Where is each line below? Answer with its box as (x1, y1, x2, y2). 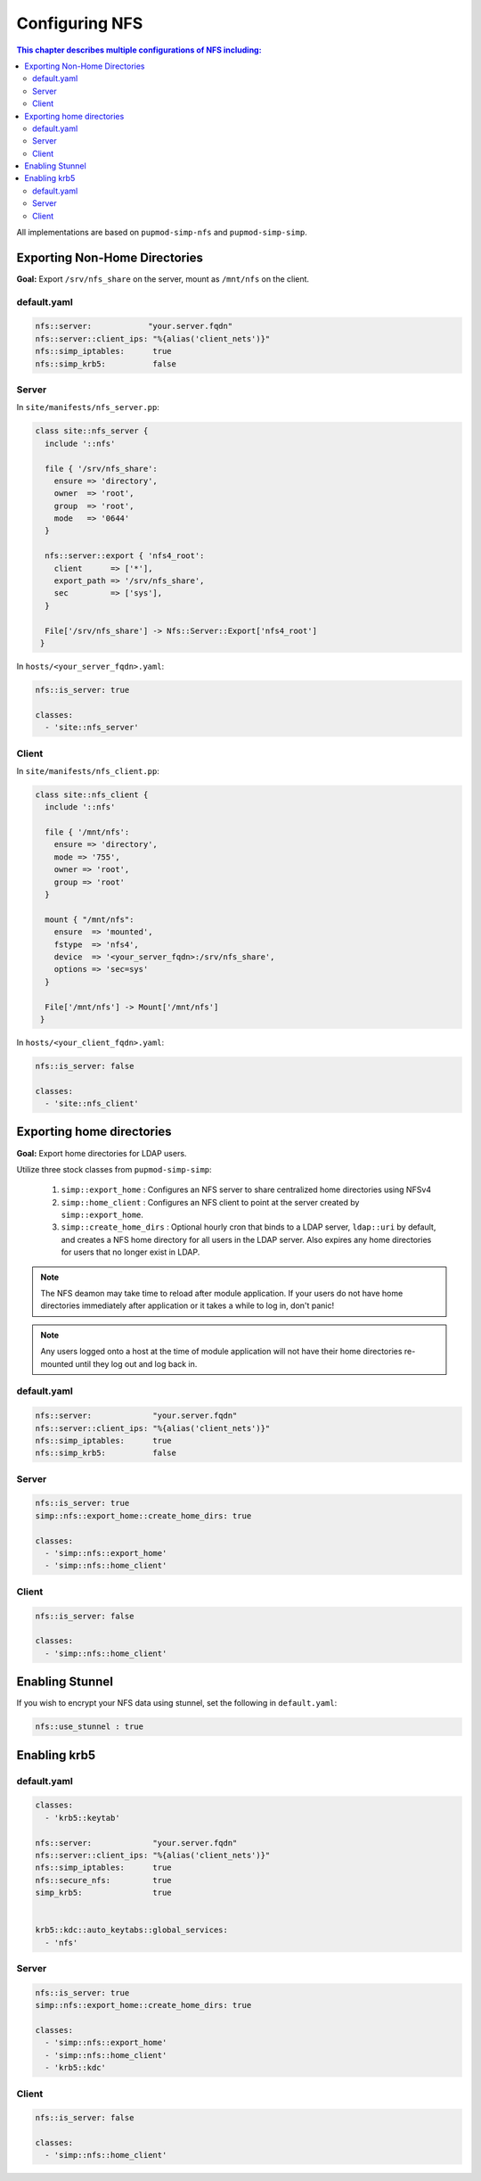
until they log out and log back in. (75, 1358, 198, 1369)
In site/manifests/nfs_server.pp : (16, 402, 160, 413)
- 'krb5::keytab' (45, 1813, 120, 1823)
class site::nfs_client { (35, 789, 149, 800)
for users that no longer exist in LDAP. (61, 1247, 200, 1257)
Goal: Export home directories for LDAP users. (16, 1148, 187, 1158)
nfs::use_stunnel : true (35, 1722, 144, 1732)
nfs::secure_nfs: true (35, 1875, 173, 1885)
